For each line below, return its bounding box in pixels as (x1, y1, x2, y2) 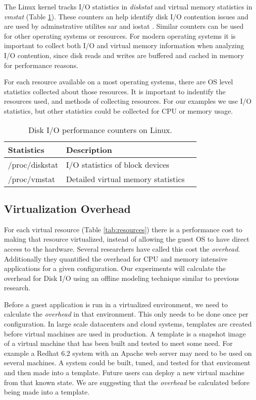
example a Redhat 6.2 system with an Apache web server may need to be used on (4, 347, 252, 358)
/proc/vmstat (8, 173, 55, 185)
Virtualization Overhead (4, 200, 131, 216)
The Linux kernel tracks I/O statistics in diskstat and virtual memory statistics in (4, 1, 253, 11)
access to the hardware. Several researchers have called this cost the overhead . (4, 243, 240, 254)
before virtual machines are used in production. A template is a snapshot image (4, 328, 246, 338)
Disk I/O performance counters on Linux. (28, 124, 172, 135)
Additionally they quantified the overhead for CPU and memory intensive (4, 253, 228, 264)
